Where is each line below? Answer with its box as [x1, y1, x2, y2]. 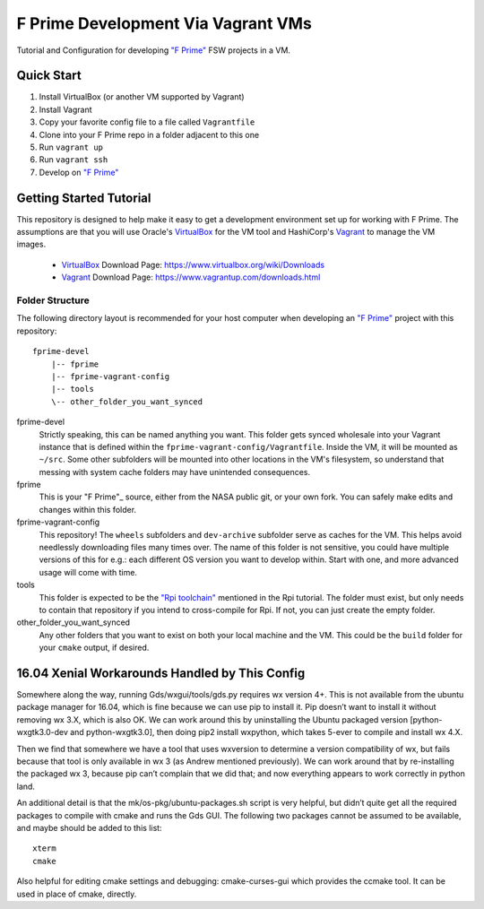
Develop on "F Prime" [39, 167, 119, 177]
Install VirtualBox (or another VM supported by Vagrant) [39, 91, 246, 102]
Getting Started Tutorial [16, 190, 151, 205]
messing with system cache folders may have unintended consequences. [39, 466, 311, 477]
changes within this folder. [39, 504, 137, 515]
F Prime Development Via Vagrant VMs [16, 13, 313, 33]
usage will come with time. [39, 567, 138, 577]
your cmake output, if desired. [39, 642, 150, 654]
